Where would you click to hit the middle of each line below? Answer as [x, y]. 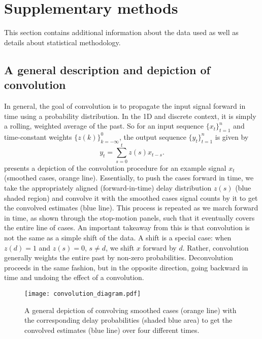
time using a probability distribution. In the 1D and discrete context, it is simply [130, 116]
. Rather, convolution [216, 247]
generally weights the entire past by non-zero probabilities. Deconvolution [119, 257]
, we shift [120, 247]
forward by [160, 247]
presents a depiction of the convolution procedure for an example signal [115, 167]
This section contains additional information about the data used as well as [121, 32]
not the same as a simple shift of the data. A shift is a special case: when [118, 237]
